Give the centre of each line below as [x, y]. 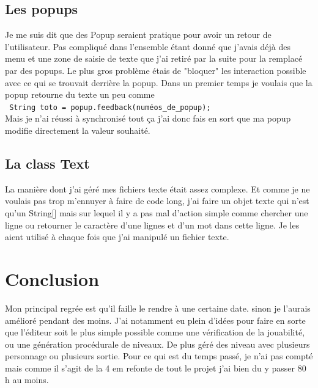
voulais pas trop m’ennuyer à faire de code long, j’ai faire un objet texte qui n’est [157, 201]
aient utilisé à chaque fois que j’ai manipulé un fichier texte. [117, 237]
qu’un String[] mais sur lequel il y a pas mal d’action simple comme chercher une [157, 213]
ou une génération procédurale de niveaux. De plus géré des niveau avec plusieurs [157, 344]
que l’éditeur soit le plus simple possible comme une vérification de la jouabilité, [155, 332]
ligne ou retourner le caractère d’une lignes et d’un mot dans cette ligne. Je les [152, 225]
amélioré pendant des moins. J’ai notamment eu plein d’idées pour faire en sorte [155, 320]
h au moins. [27, 380]
